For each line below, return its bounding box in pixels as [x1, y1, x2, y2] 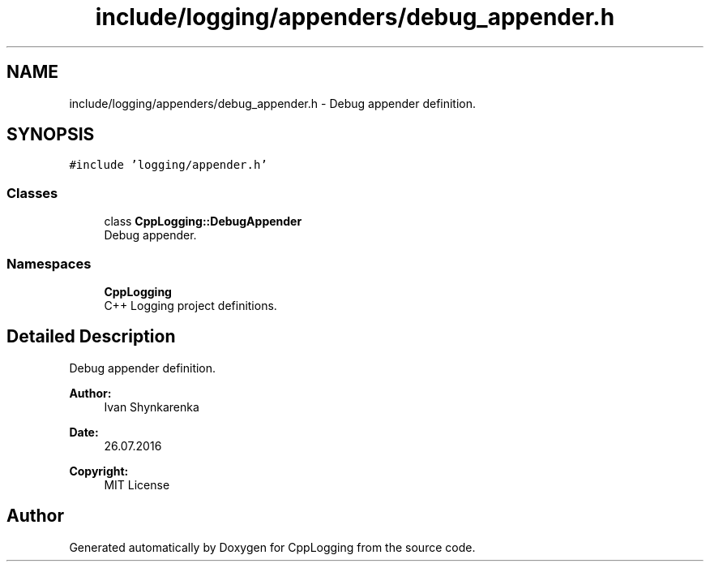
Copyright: [69, 463, 129, 478]
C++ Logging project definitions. [104, 298, 277, 312]
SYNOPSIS [6, 124, 95, 145]
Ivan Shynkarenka [104, 399, 199, 414]
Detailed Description [6, 326, 176, 347]
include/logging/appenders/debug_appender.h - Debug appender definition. [69, 96, 477, 110]
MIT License [104, 477, 170, 492]
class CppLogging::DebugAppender [104, 214, 302, 229]
